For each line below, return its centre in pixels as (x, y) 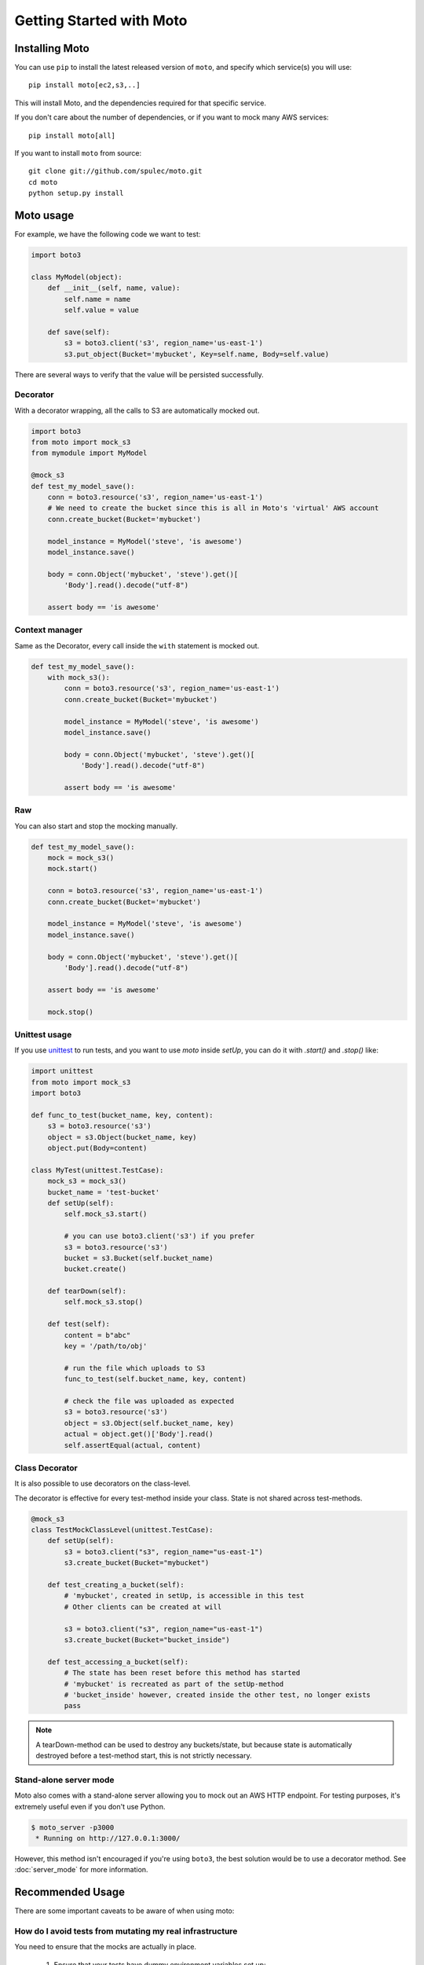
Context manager (49, 630)
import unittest (62, 1071)
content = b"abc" (97, 1335)
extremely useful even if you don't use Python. (90, 1806)
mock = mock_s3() (81, 858)
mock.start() (73, 869)
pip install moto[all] (72, 135)
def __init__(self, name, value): (114, 288)
